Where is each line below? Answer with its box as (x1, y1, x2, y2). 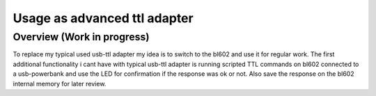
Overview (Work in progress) (13, 31, 150, 43)
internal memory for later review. (13, 79, 107, 88)
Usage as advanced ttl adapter (13, 10, 194, 26)
